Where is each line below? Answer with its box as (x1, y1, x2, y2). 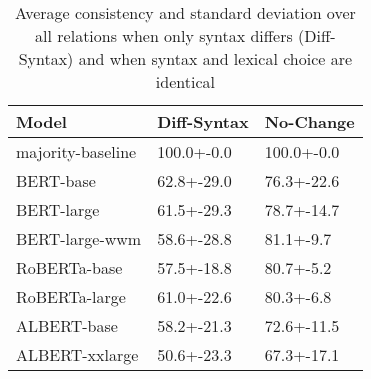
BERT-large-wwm (16, 227, 142, 250)
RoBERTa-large (16, 285, 126, 308)
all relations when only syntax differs (35, 24, 293, 47)
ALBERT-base (16, 314, 118, 337)
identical (155, 70, 215, 93)
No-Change (264, 110, 355, 133)
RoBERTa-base (16, 256, 123, 279)
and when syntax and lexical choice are (78, 47, 353, 70)
